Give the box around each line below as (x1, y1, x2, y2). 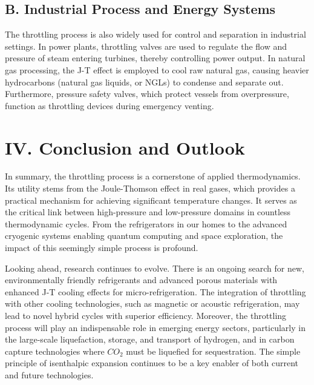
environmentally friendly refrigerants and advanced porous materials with (5, 273, 278, 286)
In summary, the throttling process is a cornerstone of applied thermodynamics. (5, 170, 301, 182)
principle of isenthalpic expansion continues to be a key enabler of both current (5, 357, 298, 369)
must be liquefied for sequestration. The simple (126, 344, 301, 357)
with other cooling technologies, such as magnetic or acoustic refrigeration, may (5, 297, 300, 310)
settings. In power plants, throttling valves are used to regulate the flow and (5, 39, 287, 52)
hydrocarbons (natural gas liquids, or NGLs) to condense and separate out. (5, 75, 284, 88)
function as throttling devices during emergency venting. (5, 99, 214, 112)
